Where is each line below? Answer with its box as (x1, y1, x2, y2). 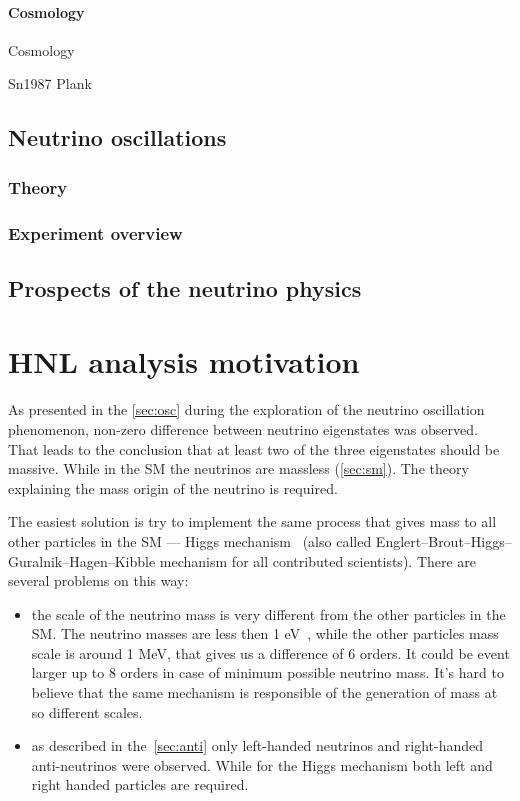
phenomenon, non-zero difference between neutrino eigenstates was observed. (8, 418, 478, 439)
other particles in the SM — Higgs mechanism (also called (8, 530, 372, 551)
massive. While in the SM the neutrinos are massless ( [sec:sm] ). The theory (8, 458, 469, 479)
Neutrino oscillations (8, 122, 227, 153)
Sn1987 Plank (8, 73, 92, 94)
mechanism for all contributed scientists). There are (159, 550, 477, 571)
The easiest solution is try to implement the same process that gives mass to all (8, 511, 497, 532)
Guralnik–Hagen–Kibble (8, 550, 156, 571)
